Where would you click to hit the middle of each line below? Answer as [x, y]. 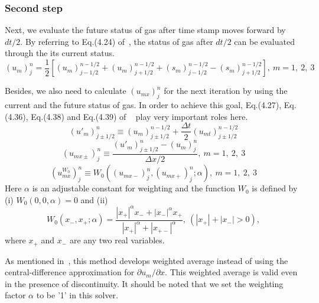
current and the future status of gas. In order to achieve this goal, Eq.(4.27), [143, 105]
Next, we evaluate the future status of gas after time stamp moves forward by [145, 30]
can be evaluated [264, 41]
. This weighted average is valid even [231, 272]
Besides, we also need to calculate [66, 91]
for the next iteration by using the [226, 91]
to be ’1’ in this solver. [77, 295]
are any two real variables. [117, 240]
